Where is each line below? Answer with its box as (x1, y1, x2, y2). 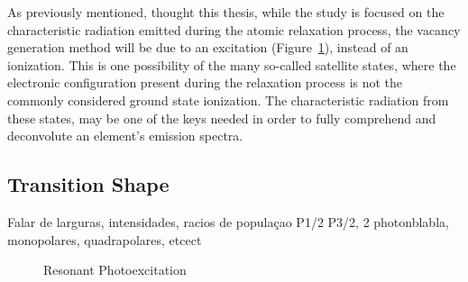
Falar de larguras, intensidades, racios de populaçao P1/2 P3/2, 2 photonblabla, (7, 212, 449, 231)
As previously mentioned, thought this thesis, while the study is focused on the (7, 3, 445, 21)
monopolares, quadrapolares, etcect (7, 230, 202, 249)
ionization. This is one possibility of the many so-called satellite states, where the (7, 55, 456, 74)
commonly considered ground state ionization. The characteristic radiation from (7, 90, 449, 109)
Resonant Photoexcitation (43, 260, 187, 279)
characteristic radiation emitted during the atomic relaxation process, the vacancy (7, 20, 461, 39)
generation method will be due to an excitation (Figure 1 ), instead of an (7, 38, 408, 57)
